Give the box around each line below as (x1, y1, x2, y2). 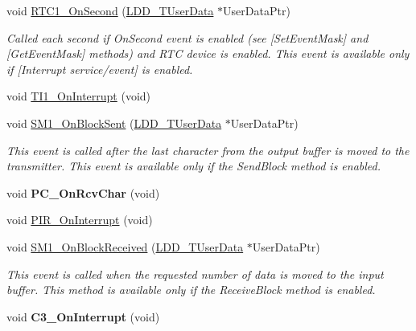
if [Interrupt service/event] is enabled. (6, 60, 193, 77)
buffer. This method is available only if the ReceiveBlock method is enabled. (6, 281, 376, 298)
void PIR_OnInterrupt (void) (6, 211, 153, 228)
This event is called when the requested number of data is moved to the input (6, 265, 384, 282)
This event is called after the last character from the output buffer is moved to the (6, 141, 410, 158)
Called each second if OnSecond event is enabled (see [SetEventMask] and (6, 29, 369, 46)
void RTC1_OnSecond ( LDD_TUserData (6, 2, 214, 18)
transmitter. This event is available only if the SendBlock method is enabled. (6, 157, 381, 174)
